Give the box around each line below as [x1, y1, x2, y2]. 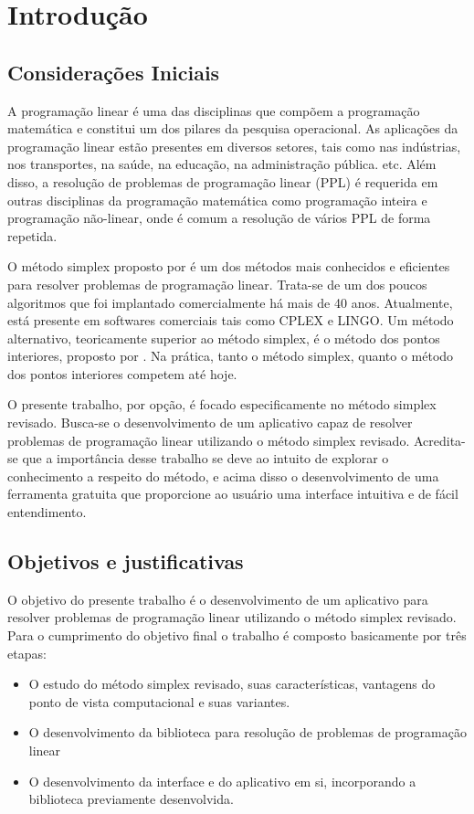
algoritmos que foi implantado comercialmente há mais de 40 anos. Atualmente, [7, 292, 453, 312]
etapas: [7, 643, 47, 662]
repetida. [7, 226, 58, 245]
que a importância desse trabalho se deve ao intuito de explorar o [22, 449, 389, 468]
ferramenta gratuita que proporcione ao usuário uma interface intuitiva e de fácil [7, 484, 458, 503]
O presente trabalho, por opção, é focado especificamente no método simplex [7, 395, 437, 414]
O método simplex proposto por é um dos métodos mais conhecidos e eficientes [7, 257, 450, 276]
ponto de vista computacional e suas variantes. [28, 692, 290, 711]
